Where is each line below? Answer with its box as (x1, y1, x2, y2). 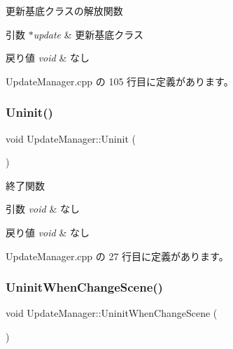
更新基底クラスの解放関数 (6, 3, 123, 17)
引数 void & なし (6, 201, 80, 216)
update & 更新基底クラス (33, 27, 143, 41)
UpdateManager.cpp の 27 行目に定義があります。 (6, 248, 229, 263)
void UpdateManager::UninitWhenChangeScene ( (6, 306, 218, 320)
